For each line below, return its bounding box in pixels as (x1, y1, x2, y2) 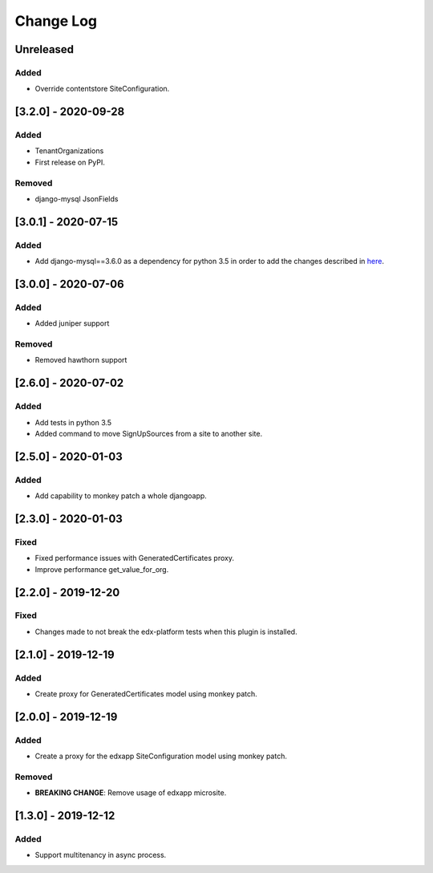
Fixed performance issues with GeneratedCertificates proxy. (34, 554, 234, 563)
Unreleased (14, 43, 75, 56)
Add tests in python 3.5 (34, 417, 112, 427)
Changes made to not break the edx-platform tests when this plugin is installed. (34, 627, 297, 636)
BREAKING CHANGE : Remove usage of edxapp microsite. (34, 788, 227, 798)
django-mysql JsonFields (34, 194, 119, 204)
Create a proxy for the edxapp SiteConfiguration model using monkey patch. (34, 751, 288, 761)
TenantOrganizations (34, 146, 104, 156)
